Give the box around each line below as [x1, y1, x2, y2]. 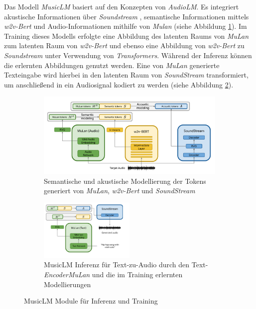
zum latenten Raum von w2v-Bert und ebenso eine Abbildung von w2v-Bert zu [4, 40, 245, 51]
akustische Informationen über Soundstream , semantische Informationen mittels [4, 11, 249, 21]
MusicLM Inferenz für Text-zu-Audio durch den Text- [44, 259, 208, 270]
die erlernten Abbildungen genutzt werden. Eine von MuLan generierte [4, 60, 220, 70]
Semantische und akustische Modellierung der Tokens [44, 175, 206, 186]
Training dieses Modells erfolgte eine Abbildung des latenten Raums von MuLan [4, 30, 249, 41]
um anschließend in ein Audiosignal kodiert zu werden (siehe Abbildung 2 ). [4, 79, 234, 89]
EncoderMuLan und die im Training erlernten [44, 269, 183, 279]
